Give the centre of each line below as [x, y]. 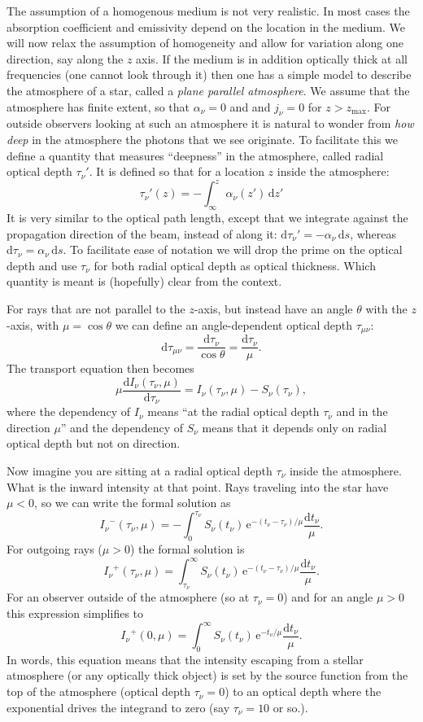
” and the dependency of [122, 427]
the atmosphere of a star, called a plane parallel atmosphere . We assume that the [208, 90]
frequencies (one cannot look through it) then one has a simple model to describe [209, 74]
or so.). [290, 707]
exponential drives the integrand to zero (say [118, 707]
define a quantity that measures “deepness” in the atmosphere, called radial [195, 155]
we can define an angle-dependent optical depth [234, 324]
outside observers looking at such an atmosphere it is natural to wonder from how [210, 123]
